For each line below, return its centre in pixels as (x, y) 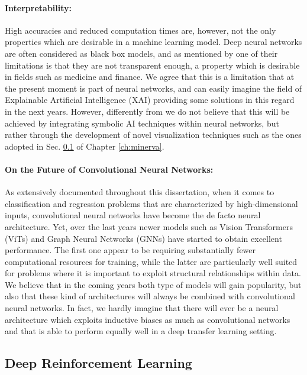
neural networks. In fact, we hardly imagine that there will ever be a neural (142, 308)
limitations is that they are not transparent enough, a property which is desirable (152, 65)
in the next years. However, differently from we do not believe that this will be (147, 111)
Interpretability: (38, 7)
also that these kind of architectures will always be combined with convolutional (150, 296)
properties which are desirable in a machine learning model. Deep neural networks (153, 42)
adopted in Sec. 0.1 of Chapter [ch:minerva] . (85, 146)
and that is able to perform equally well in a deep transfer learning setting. (141, 331)
